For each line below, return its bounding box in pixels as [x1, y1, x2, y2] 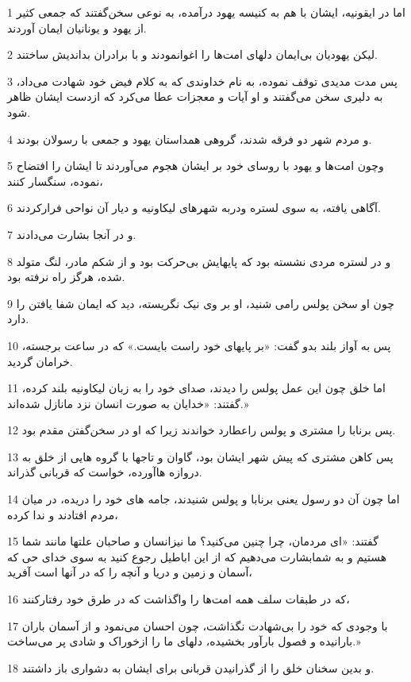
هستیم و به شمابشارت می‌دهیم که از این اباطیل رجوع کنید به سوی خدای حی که [7, 548, 387, 564]
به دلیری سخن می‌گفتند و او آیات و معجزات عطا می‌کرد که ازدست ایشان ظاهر [7, 88, 383, 105]
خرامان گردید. [7, 353, 73, 369]
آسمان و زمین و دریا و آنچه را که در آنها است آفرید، [7, 564, 252, 580]
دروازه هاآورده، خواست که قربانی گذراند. [7, 464, 202, 480]
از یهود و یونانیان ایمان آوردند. [7, 19, 147, 36]
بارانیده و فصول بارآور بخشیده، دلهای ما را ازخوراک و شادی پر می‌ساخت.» [7, 633, 361, 649]
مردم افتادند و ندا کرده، [7, 506, 118, 522]
